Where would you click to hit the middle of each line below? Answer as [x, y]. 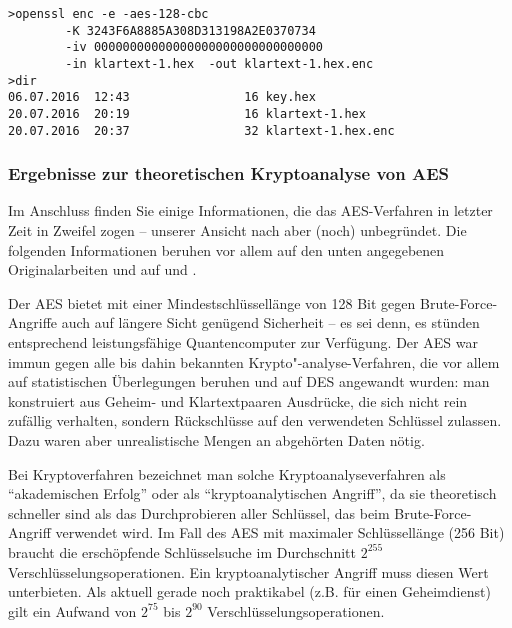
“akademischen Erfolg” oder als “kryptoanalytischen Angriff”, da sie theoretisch [252, 493]
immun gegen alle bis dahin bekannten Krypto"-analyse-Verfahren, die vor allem [254, 361]
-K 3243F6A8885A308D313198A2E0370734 [190, 30]
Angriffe [33, 322]
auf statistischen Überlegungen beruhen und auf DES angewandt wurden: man [249, 381]
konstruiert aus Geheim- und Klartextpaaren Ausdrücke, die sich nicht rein [238, 400]
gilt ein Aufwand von [72, 610]
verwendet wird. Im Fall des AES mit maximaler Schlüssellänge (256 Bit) [280, 532]
